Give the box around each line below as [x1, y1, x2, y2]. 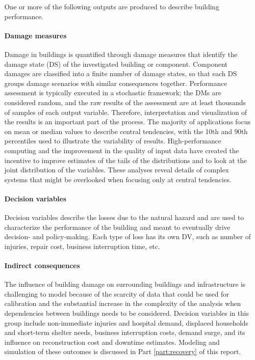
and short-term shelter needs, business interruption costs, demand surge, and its [4, 327, 245, 337]
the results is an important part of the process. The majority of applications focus [4, 116, 251, 127]
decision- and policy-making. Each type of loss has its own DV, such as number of [4, 231, 251, 242]
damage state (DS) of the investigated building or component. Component [4, 58, 228, 69]
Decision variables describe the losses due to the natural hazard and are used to [4, 212, 244, 222]
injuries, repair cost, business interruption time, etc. [4, 241, 160, 251]
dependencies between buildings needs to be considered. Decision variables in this [4, 308, 249, 318]
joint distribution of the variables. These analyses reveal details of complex [4, 165, 229, 175]
